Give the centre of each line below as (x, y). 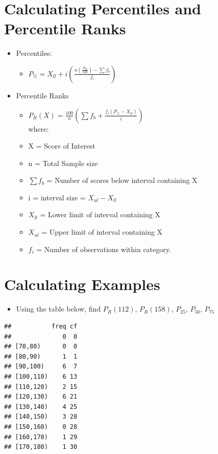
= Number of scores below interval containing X (122, 180)
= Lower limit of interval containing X (100, 214)
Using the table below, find (58, 309)
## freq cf (41, 326)
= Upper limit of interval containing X (102, 232)
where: (39, 128)
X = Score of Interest (62, 146)
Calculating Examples (82, 284)
